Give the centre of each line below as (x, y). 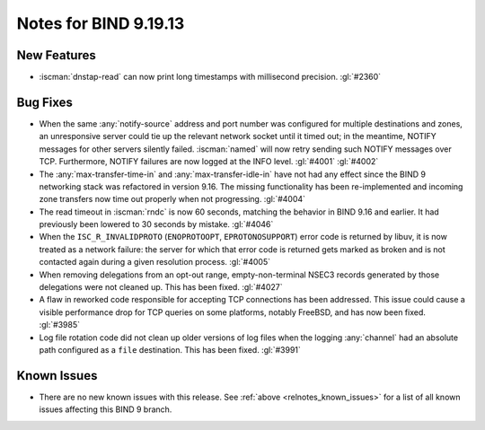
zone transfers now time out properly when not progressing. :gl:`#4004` (172, 199)
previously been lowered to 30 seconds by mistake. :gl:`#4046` (156, 224)
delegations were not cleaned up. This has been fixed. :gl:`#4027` (161, 287)
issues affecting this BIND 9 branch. (106, 409)
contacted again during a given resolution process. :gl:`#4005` (155, 262)
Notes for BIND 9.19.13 (101, 23)
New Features (56, 55)
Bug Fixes (45, 102)
